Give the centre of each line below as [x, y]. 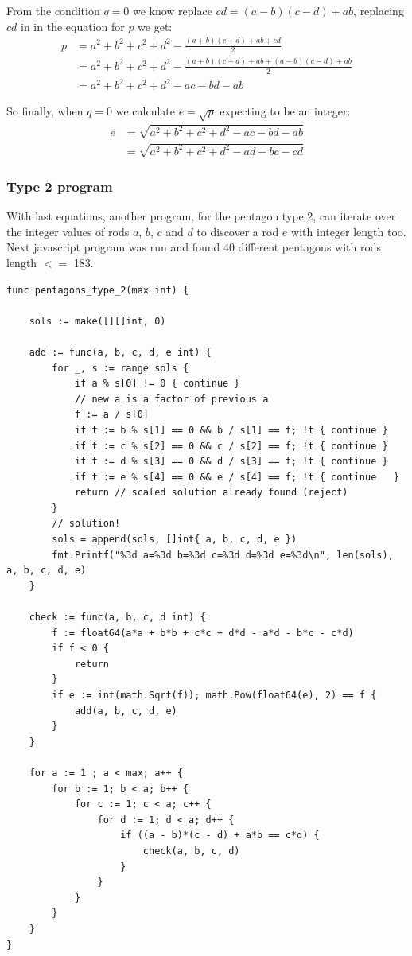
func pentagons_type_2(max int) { [98, 290]
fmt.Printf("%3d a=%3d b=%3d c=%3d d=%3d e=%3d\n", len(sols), [223, 555]
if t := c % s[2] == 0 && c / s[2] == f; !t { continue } [231, 446]
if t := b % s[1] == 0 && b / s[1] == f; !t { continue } [231, 430]
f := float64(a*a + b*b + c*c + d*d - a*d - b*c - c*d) [203, 633]
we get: [155, 26]
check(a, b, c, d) [191, 851]
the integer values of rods [68, 231]
